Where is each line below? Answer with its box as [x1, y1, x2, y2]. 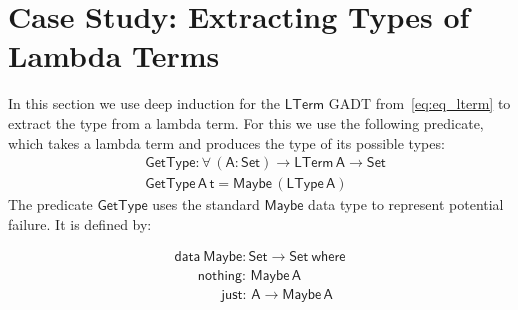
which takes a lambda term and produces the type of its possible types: [8, 132, 445, 153]
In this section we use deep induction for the [8, 93, 281, 114]
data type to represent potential [308, 194, 504, 215]
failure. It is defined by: [8, 213, 152, 234]
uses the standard [152, 194, 260, 215]
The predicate [8, 194, 93, 215]
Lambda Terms [8, 35, 220, 76]
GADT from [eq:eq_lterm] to [328, 93, 511, 114]
